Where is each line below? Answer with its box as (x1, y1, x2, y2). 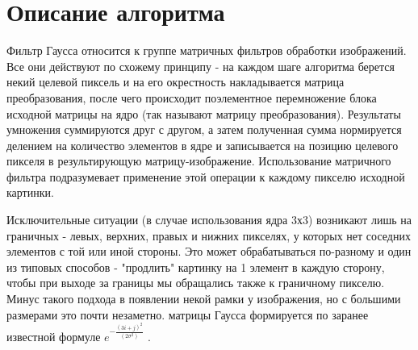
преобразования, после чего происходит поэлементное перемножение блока (6, 89, 377, 106)
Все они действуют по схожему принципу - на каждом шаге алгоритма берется (6, 57, 395, 74)
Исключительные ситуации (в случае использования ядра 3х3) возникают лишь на (6, 211, 412, 228)
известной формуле (6, 328, 101, 345)
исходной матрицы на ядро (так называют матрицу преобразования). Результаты (6, 105, 401, 122)
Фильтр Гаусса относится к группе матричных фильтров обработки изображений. (6, 42, 407, 59)
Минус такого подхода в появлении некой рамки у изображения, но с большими (6, 290, 401, 307)
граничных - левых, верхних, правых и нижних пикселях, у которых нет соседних (6, 227, 411, 244)
